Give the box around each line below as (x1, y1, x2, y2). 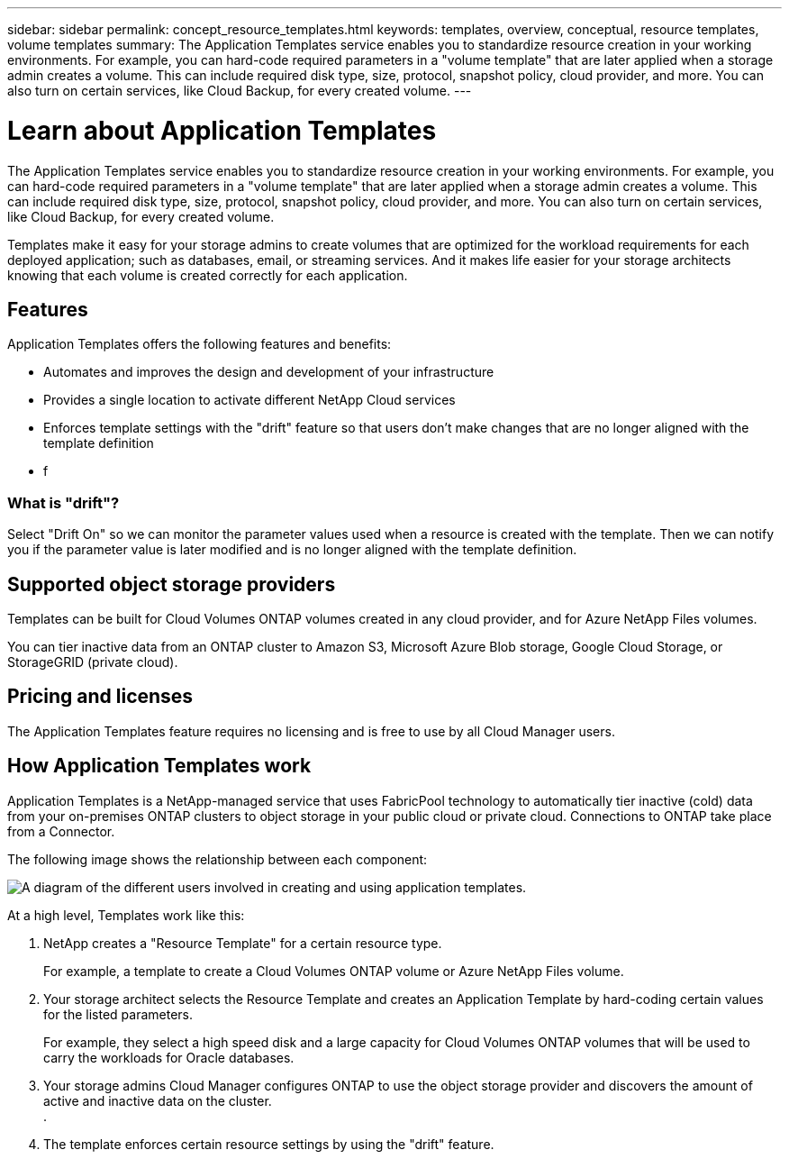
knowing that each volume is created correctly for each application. (7, 267, 408, 283)
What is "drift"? (7, 493, 120, 512)
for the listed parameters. (43, 1006, 194, 1022)
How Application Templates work (7, 754, 312, 778)
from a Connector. (7, 823, 115, 839)
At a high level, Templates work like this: (7, 907, 245, 923)
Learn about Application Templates (7, 114, 437, 146)
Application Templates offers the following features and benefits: (7, 336, 392, 352)
